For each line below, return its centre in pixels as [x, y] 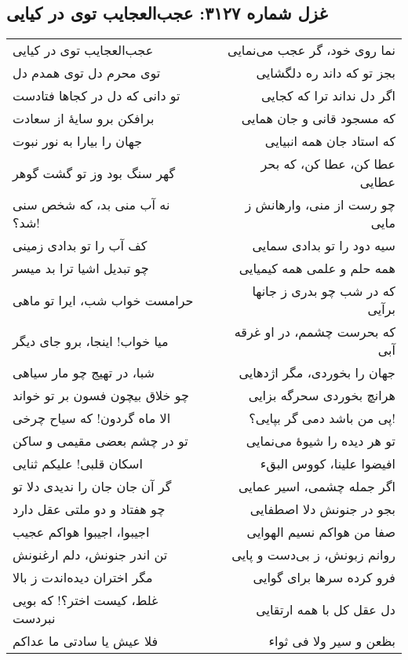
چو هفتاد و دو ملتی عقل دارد [89, 509]
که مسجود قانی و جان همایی [318, 119]
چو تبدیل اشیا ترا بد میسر [81, 268]
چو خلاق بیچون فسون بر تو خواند [101, 396]
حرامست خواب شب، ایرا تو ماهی [103, 300]
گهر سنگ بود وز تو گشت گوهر [94, 173]
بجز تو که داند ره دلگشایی [326, 73]
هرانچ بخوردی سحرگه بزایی [322, 396]
